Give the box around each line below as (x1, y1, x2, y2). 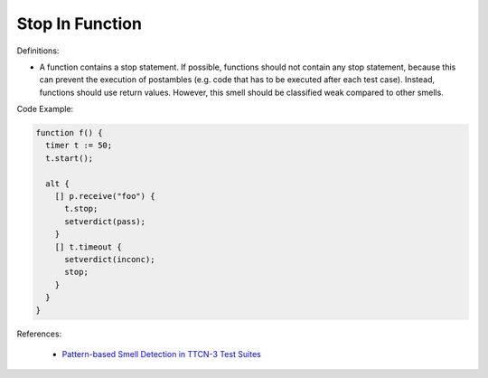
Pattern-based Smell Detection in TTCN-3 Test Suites (61, 348, 261, 359)
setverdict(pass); (64, 216, 146, 226)
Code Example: (16, 104, 74, 115)
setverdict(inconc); (64, 254, 155, 264)
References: (16, 328, 62, 339)
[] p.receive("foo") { (54, 191, 155, 202)
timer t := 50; (45, 140, 113, 151)
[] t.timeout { (54, 241, 122, 252)
